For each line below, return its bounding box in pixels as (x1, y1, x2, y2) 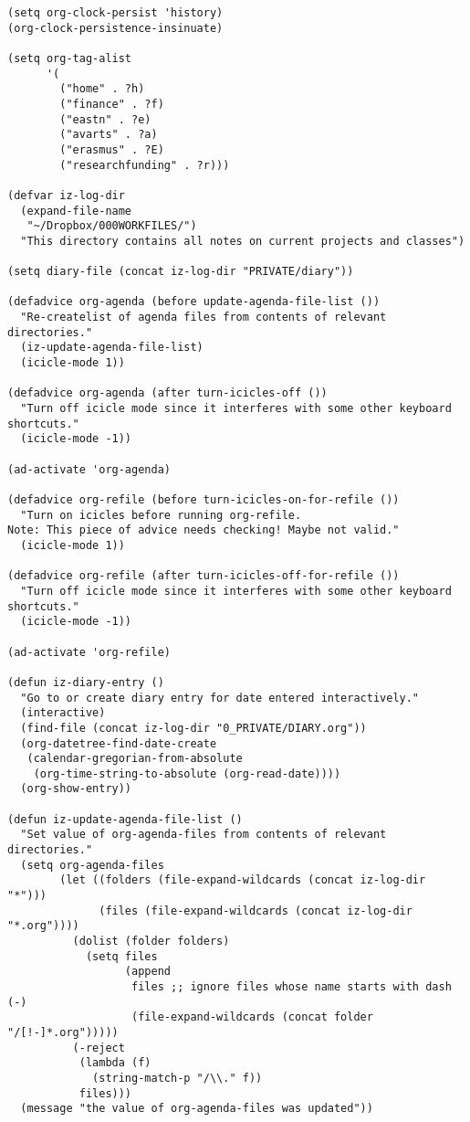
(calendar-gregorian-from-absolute (26, 752, 243, 766)
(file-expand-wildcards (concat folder (131, 1011, 373, 1024)
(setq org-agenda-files (20, 858, 164, 872)
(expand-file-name (20, 204, 132, 217)
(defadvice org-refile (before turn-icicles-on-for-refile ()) (7, 493, 400, 506)
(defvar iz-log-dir (7, 188, 125, 202)
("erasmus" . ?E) (59, 143, 164, 156)
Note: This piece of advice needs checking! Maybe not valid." (7, 524, 400, 537)
